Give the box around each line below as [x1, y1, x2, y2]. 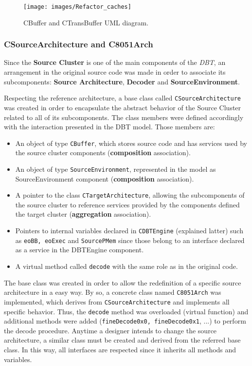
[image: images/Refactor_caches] [23, 3, 131, 10]
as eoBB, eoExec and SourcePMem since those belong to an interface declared [15, 235, 245, 245]
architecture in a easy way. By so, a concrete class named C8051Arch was [4, 287, 221, 297]
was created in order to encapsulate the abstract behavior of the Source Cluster [4, 102, 241, 112]
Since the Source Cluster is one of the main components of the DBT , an [4, 57, 226, 67]
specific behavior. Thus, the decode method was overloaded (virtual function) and [4, 306, 249, 316]
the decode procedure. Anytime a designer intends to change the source [4, 325, 217, 335]
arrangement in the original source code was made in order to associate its [4, 67, 226, 77]
